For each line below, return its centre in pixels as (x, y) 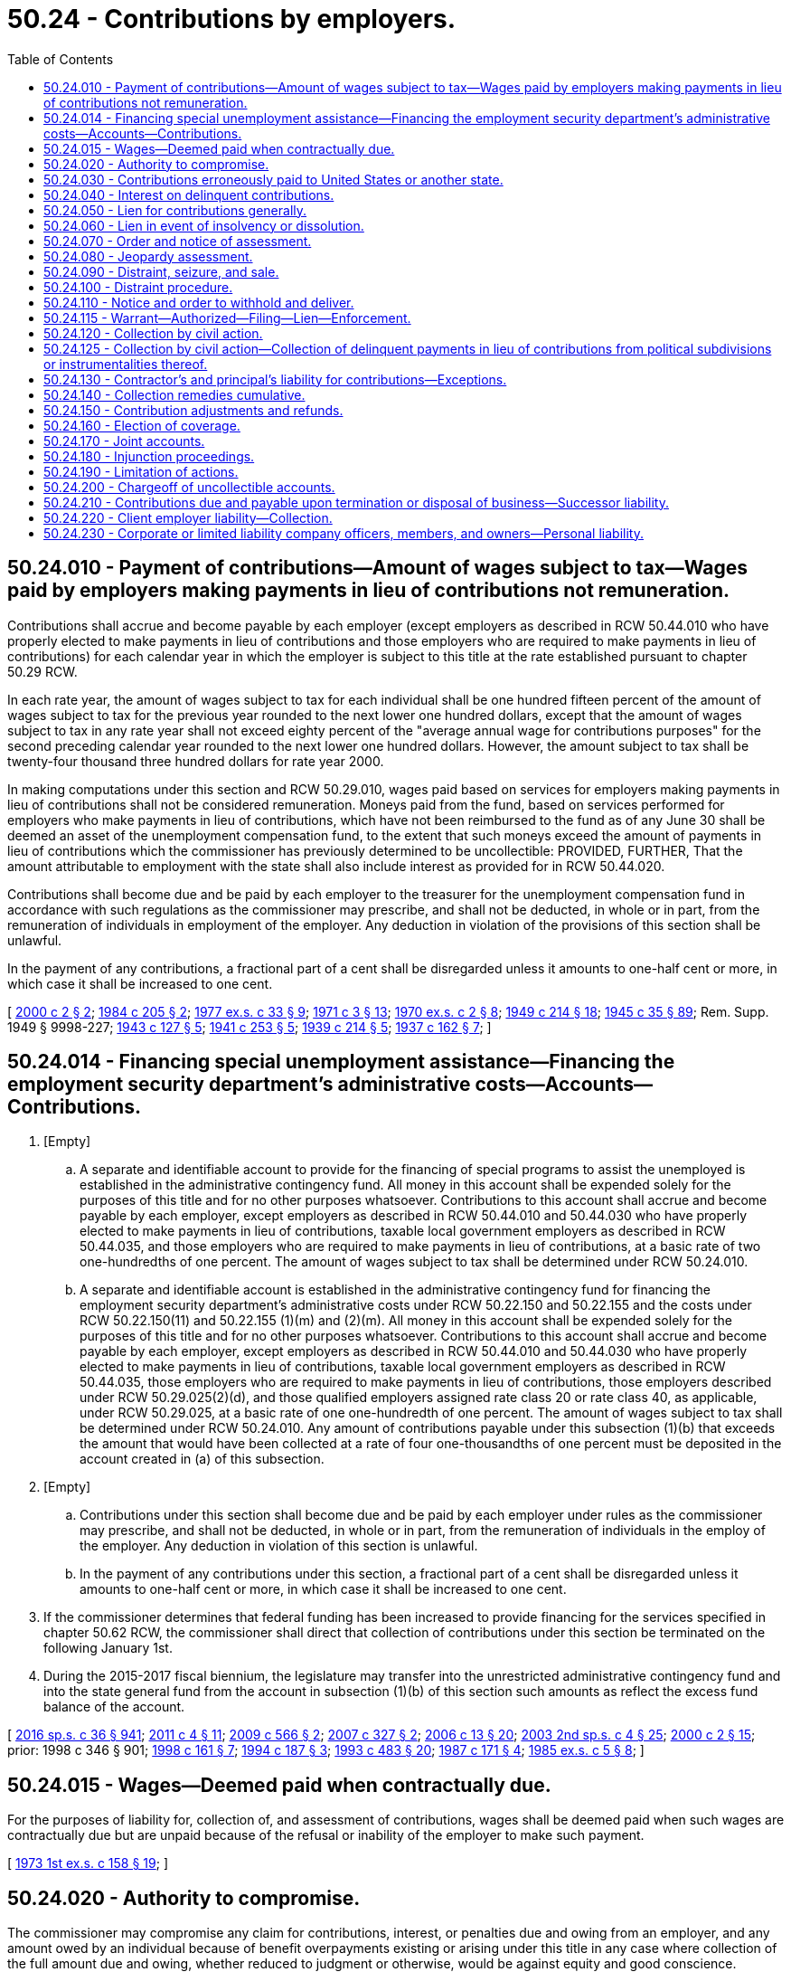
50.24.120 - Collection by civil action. (153, 333)
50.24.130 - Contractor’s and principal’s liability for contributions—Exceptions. (275, 379)
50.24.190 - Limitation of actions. (141, 471)
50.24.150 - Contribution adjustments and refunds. (193, 410)
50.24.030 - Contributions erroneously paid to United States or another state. (273, 179)
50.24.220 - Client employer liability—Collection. (188, 517)
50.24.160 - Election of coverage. (142, 425)
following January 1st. (108, 1648)
